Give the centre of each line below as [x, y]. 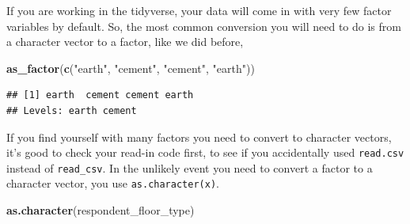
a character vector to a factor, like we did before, [125, 42]
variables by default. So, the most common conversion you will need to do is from [204, 26]
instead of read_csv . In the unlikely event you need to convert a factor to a [190, 167]
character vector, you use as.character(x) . [113, 183]
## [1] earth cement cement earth [100, 95]
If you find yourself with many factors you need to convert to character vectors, [199, 137]
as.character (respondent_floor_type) [101, 210]
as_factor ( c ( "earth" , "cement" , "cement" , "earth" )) [131, 68]
